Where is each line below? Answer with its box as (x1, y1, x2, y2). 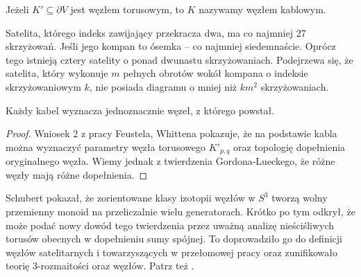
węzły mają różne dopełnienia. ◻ (6, 167, 148, 181)
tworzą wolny (271, 190, 328, 205)
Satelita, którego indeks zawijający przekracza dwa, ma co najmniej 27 (6, 25, 306, 39)
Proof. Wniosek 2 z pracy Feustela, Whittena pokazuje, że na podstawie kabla (6, 126, 337, 141)
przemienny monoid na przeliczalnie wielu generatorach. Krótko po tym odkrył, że (6, 204, 355, 218)
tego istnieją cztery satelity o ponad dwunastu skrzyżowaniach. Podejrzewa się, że (6, 52, 353, 66)
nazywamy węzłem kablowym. (199, 2, 326, 16)
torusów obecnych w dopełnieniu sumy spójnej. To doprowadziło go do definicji (6, 231, 342, 246)
